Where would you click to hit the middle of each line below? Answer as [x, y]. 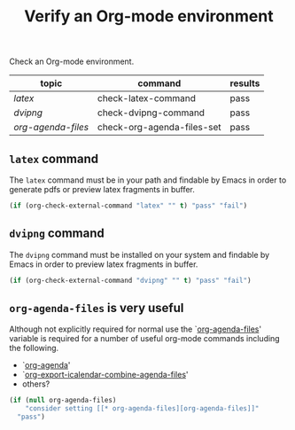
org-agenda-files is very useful [97, 308]
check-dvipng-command [151, 113]
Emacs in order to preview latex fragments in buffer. [104, 264]
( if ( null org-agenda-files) [63, 401]
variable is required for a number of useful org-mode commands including [145, 339]
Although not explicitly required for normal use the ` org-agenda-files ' [136, 329]
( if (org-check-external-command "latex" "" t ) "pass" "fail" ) [128, 206]
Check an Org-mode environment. [72, 62]
